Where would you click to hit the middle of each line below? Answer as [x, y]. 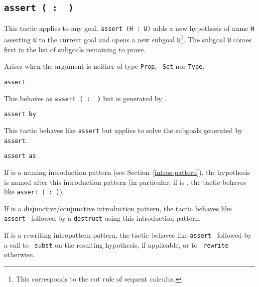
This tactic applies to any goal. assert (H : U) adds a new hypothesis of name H [129, 28]
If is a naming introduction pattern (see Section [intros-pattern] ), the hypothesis [127, 172]
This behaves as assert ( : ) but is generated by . [85, 98]
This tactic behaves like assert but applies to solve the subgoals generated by [123, 130]
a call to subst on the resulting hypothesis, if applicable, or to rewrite [116, 244]
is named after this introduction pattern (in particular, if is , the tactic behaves [125, 182]
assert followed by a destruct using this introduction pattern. [103, 218]
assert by [20, 114]
